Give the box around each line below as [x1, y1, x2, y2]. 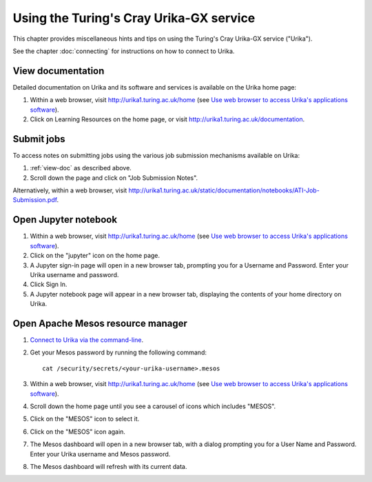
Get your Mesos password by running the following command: [30, 348, 207, 357]
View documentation [12, 65, 105, 77]
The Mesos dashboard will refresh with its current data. [30, 462, 187, 470]
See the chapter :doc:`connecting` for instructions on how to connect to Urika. [12, 47, 235, 55]
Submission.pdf [12, 196, 57, 204]
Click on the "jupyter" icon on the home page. [30, 252, 161, 260]
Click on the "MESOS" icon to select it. [30, 414, 140, 423]
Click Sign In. [30, 280, 68, 289]
